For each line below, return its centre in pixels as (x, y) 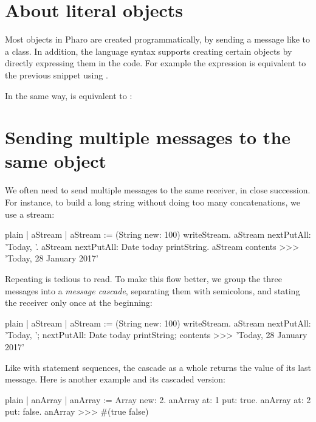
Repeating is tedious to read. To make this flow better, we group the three (143, 278)
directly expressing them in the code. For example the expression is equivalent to (156, 63)
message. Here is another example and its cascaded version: (115, 379)
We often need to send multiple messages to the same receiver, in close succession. (158, 190)
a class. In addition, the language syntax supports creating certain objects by (149, 51)
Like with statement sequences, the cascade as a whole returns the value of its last (158, 367)
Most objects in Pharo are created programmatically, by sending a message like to (158, 39)
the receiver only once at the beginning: (79, 303)
